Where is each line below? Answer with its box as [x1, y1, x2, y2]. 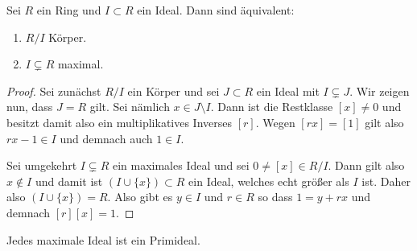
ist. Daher [361, 172, 411, 189]
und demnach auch [60, 130, 153, 146]
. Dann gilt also [328, 157, 405, 174]
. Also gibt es [107, 188, 173, 205]
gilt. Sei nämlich [89, 98, 170, 115]
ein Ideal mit [256, 82, 320, 99]
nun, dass [6, 98, 53, 115]
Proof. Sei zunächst [6, 82, 101, 99]
